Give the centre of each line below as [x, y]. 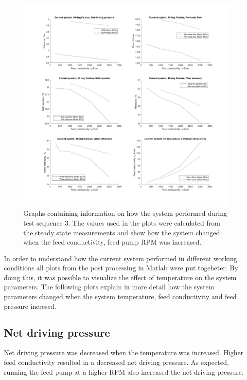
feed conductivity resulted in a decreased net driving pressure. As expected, [116, 362]
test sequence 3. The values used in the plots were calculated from [122, 222]
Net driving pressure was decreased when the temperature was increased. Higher [124, 352]
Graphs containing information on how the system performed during [125, 213]
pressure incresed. [30, 306]
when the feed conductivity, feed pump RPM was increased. [113, 242]
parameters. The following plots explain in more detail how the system [109, 287]
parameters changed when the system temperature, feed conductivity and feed [120, 296]
